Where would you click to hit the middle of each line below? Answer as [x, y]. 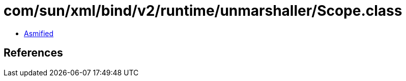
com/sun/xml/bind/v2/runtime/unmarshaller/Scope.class [203, 11]
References [33, 53]
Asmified [39, 33]
